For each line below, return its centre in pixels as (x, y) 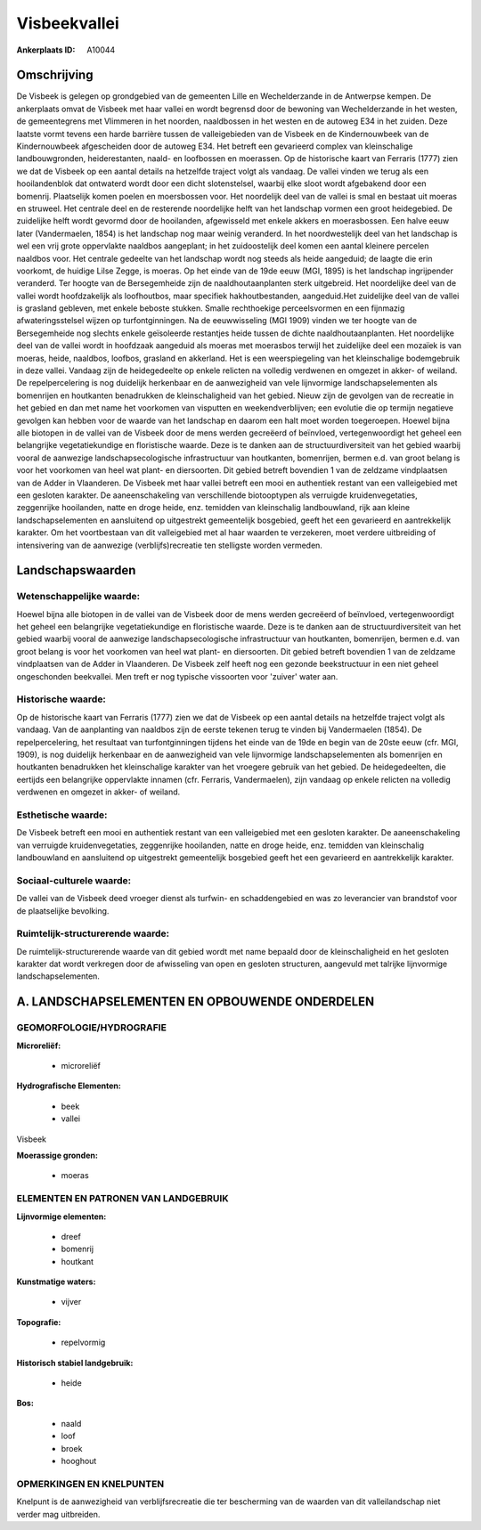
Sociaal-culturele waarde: (74, 880)
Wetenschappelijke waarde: (78, 597)
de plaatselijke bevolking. (63, 911)
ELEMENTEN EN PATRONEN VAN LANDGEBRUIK (122, 1199)
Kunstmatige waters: (56, 1282)
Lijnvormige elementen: (61, 1217)
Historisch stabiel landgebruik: (75, 1363)
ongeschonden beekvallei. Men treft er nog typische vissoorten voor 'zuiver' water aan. (177, 676)
